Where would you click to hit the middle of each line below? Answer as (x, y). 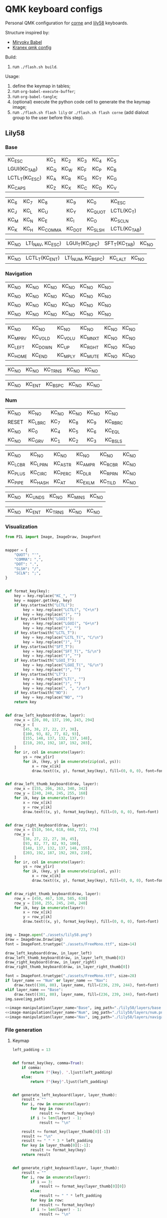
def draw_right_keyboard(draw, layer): (46, 825)
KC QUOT (96, 211)
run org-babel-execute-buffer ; (44, 91)
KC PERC (62, 473)
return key (25, 702)
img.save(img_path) (25, 999)
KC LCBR (17, 464)
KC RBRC (114, 422)
